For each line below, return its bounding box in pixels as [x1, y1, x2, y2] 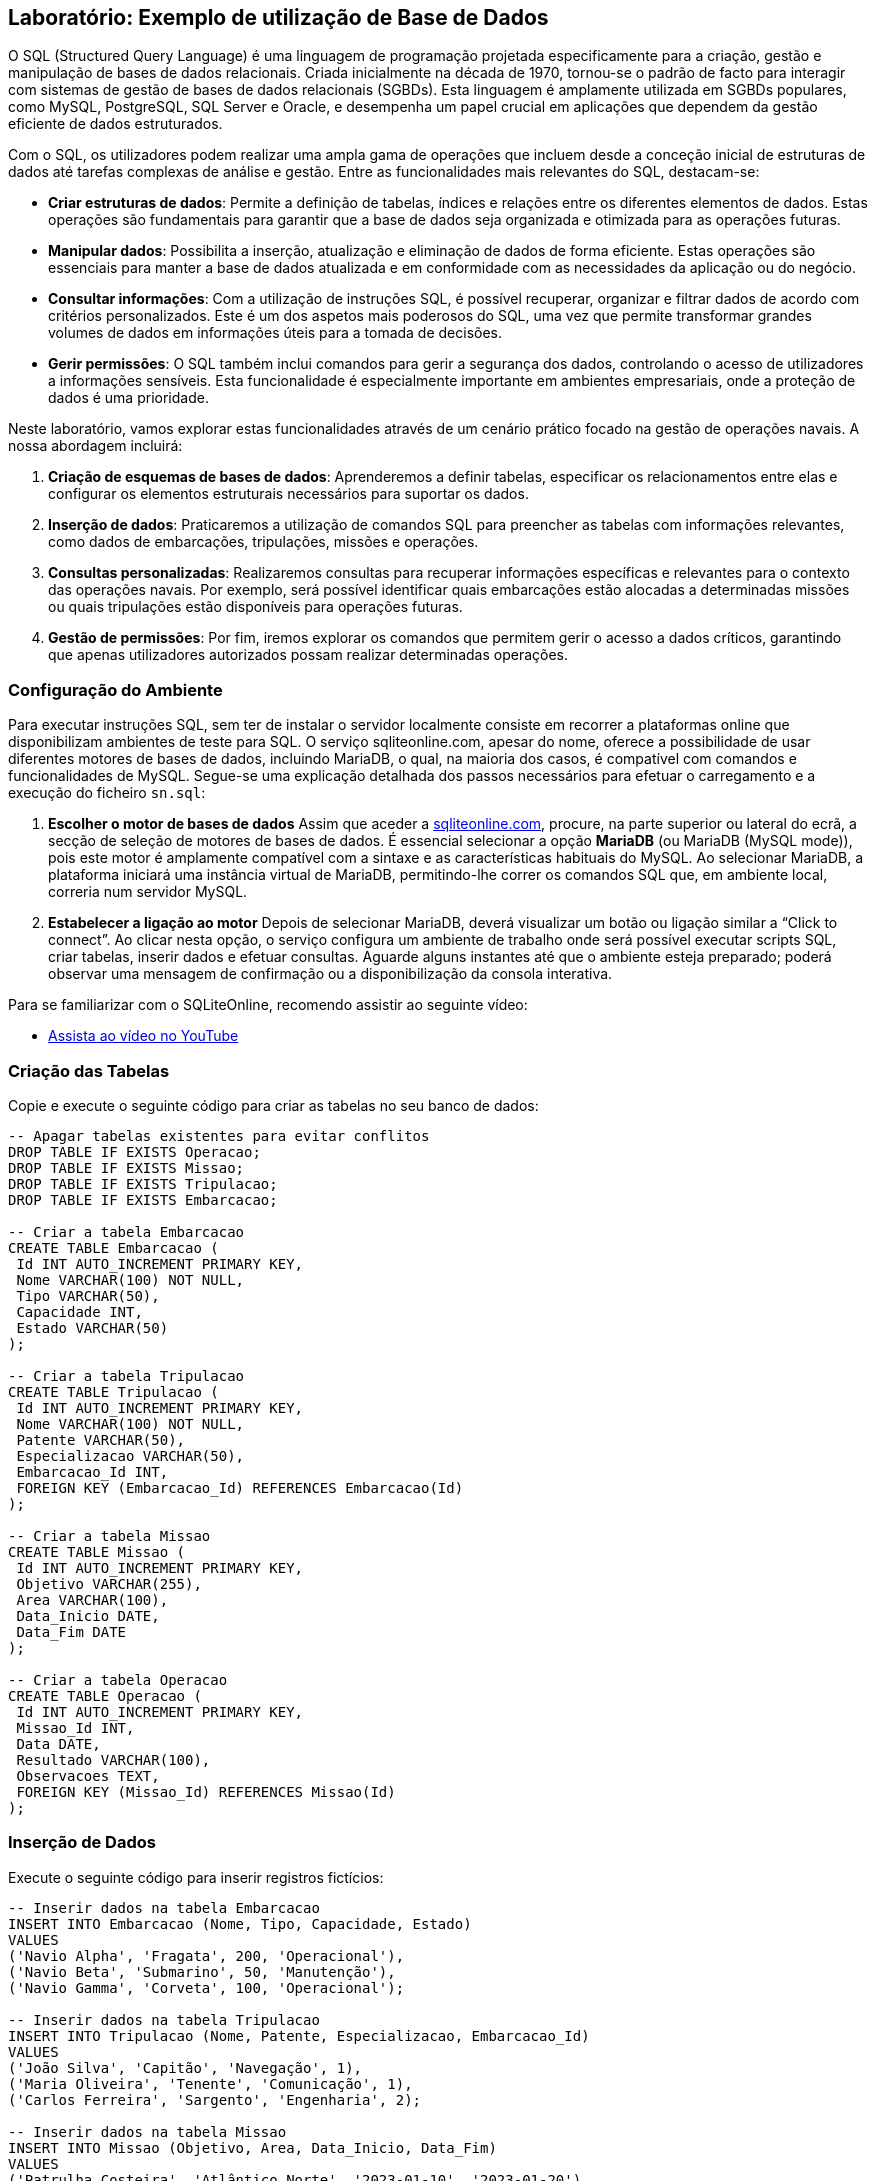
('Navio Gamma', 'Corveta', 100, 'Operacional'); [8, 1979, 405, 1996]
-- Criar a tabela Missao [8, 1527, 211, 1544]
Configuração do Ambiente [8, 679, 223, 700]
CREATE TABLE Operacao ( [8, 1687, 202, 1704]
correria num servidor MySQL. [48, 883, 248, 901]
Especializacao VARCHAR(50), [16, 1447, 245, 1464]
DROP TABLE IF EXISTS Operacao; [8, 1143, 261, 1160]
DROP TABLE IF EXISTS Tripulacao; [8, 1175, 278, 1192]
